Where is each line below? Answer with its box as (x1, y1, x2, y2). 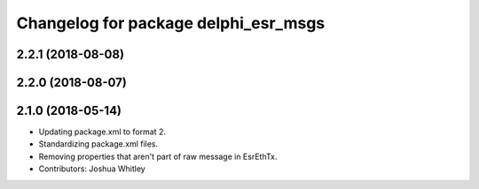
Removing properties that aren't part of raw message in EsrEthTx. (38, 151, 278, 162)
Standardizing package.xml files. (38, 139, 159, 149)
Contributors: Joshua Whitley (38, 163, 145, 174)
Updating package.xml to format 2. (38, 126, 166, 137)
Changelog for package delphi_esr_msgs (16, 13, 326, 33)
